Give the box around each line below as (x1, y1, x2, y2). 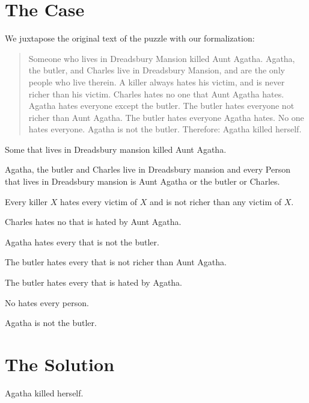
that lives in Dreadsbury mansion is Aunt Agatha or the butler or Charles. (5, 175, 280, 188)
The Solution (5, 352, 115, 376)
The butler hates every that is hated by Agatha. (5, 276, 183, 289)
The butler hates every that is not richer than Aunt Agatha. (5, 256, 227, 268)
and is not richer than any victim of (149, 195, 282, 208)
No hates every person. (5, 296, 89, 309)
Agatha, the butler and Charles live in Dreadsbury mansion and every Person (5, 163, 291, 176)
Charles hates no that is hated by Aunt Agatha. (5, 215, 182, 228)
